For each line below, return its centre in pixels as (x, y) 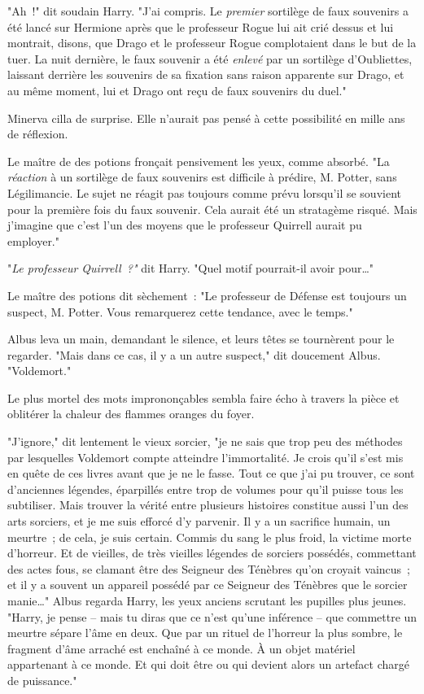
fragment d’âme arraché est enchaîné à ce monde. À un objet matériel (181, 648)
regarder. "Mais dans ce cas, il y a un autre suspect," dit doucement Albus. (194, 354)
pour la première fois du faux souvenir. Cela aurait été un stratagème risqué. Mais (212, 209)
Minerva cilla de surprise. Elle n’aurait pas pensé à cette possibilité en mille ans (206, 118)
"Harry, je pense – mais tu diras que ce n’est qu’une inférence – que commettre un (212, 616)
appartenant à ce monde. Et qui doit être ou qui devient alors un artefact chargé (208, 664)
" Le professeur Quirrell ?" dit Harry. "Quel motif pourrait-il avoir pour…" (191, 268)
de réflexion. (38, 134)
